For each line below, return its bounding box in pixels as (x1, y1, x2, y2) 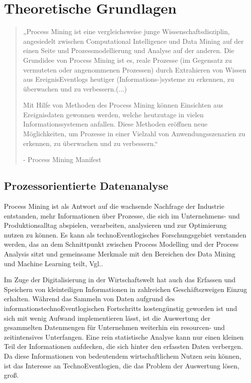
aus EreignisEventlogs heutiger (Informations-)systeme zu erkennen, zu (23, 74, 234, 84)
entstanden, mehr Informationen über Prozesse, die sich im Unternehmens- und (4, 210, 240, 220)
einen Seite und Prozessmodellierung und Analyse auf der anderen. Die (23, 45, 234, 55)
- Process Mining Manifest (23, 154, 101, 164)
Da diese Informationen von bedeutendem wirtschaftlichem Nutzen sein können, (4, 350, 241, 361)
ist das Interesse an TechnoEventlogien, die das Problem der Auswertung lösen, (4, 360, 239, 370)
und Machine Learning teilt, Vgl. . (4, 258, 103, 268)
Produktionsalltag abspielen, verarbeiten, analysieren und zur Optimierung (4, 220, 227, 230)
